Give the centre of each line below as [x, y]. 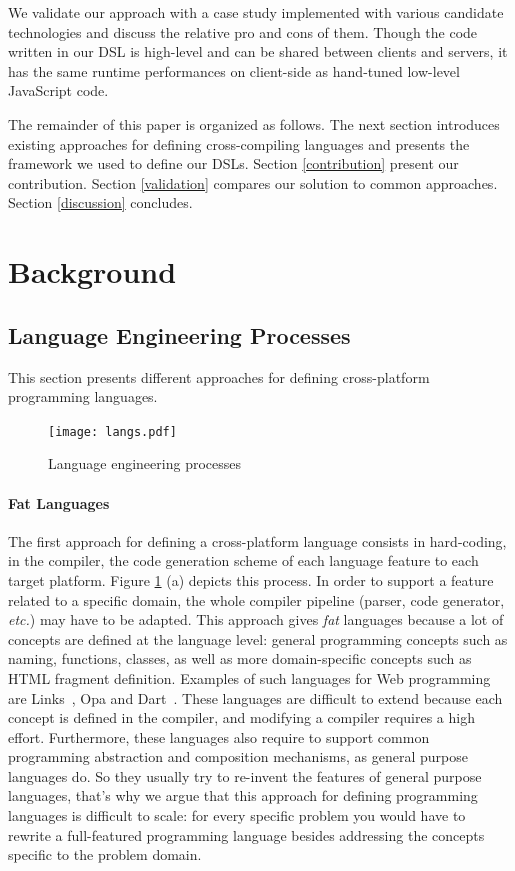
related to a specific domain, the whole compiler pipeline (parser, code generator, [256, 599]
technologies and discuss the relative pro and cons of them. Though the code [243, 31]
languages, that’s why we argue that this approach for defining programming [243, 795]
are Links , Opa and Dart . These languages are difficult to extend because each [255, 697]
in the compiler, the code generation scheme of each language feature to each [243, 560]
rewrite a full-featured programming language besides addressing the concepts [246, 834]
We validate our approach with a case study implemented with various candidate [256, 12]
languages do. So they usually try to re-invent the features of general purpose [245, 775]
